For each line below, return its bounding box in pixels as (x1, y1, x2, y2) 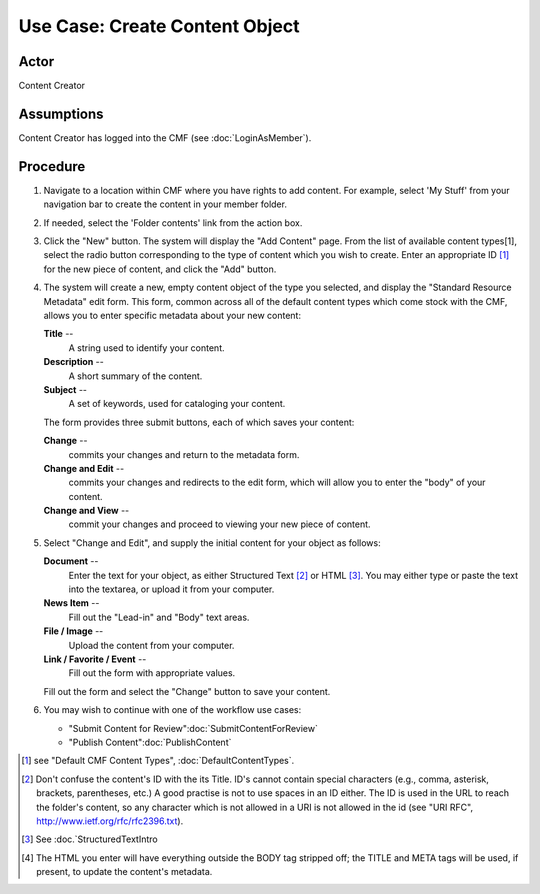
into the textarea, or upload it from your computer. (68, 583, 275, 595)
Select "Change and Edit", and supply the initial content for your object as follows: (43, 536, 381, 549)
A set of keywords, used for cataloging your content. (68, 398, 286, 410)
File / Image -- (43, 625, 104, 637)
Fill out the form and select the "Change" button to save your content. (43, 685, 331, 697)
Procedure (18, 158, 86, 175)
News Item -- (43, 597, 100, 609)
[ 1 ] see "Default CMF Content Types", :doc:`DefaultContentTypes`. (21, 755, 295, 767)
